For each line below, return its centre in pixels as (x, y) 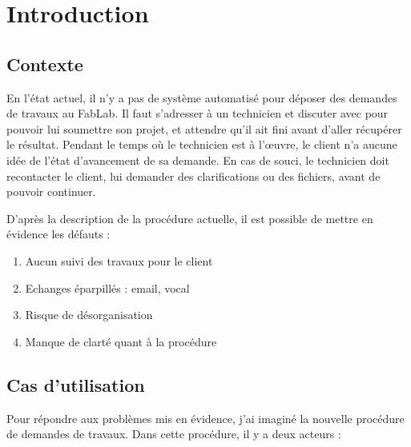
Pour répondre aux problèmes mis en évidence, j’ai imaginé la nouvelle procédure (205, 418)
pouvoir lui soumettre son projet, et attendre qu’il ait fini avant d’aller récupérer (204, 128)
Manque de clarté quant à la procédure (121, 341)
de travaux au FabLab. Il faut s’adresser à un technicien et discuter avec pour (197, 113)
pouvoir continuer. (51, 192)
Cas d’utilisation (76, 384)
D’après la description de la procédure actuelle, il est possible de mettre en (190, 218)
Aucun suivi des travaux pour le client (119, 260)
